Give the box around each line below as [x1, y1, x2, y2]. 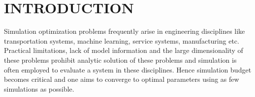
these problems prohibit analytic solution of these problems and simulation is [4, 54, 237, 65]
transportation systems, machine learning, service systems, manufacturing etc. [4, 35, 239, 46]
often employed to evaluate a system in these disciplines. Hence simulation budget [4, 64, 252, 74]
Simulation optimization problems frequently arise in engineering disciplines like [4, 26, 245, 36]
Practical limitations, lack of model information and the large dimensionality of [4, 45, 243, 55]
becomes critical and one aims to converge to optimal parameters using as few [4, 74, 239, 84]
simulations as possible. [4, 83, 74, 94]
